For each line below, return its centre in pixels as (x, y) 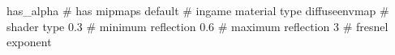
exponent (29, 42)
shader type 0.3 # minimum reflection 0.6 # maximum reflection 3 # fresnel (197, 26)
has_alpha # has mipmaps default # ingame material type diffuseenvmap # (198, 10)
